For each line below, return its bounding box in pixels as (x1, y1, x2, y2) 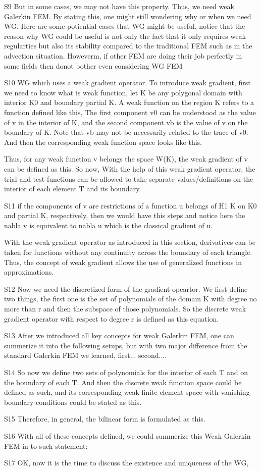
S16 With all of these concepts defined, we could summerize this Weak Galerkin (4, 430, 251, 441)
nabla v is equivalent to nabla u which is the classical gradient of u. (4, 220, 213, 230)
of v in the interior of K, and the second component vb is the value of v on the (4, 117, 248, 127)
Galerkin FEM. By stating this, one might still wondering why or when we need (4, 11, 251, 21)
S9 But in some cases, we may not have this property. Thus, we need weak (4, 1, 234, 11)
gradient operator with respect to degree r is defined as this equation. (4, 313, 219, 324)
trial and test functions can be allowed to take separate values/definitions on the (4, 173, 253, 184)
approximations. (4, 267, 54, 277)
